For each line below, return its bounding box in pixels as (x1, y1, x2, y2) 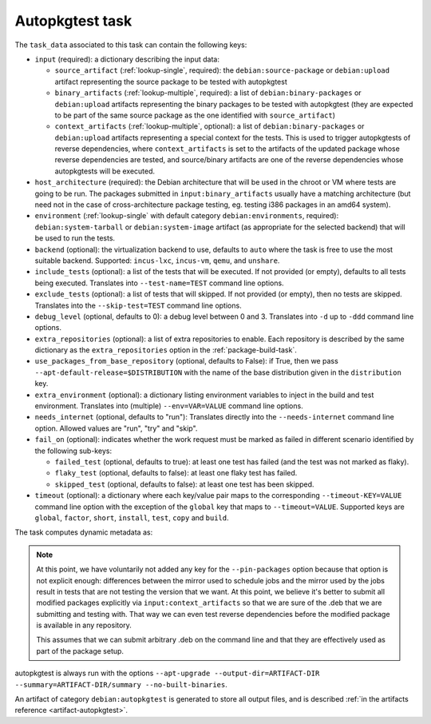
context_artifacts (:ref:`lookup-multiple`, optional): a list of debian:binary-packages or (54, 121, 365, 131)
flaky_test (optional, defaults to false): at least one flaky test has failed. (54, 468, 298, 478)
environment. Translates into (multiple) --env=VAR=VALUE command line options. (34, 401, 303, 411)
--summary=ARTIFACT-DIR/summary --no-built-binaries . (14, 679, 227, 689)
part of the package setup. (36, 646, 124, 655)
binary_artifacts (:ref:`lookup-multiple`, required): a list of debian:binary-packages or (54, 88, 362, 97)
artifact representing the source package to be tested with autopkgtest (54, 77, 287, 86)
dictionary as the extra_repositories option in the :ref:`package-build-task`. (34, 345, 297, 355)
